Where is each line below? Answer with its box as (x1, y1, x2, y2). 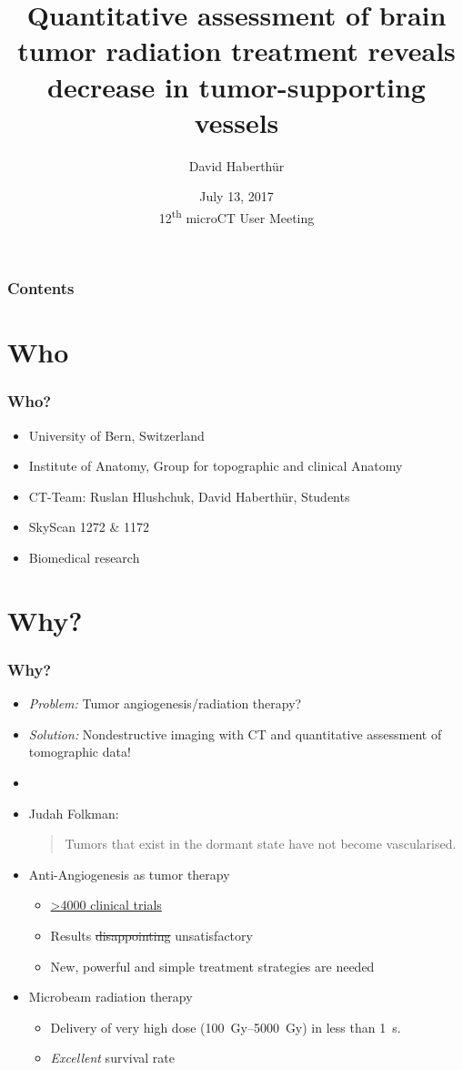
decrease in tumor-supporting (47, 67, 426, 105)
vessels (194, 103, 279, 140)
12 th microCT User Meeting (158, 205, 315, 227)
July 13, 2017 (199, 187, 274, 206)
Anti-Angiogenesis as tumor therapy (28, 864, 230, 883)
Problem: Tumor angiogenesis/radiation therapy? (28, 694, 302, 713)
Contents (7, 277, 75, 300)
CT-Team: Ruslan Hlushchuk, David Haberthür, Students (28, 486, 350, 505)
